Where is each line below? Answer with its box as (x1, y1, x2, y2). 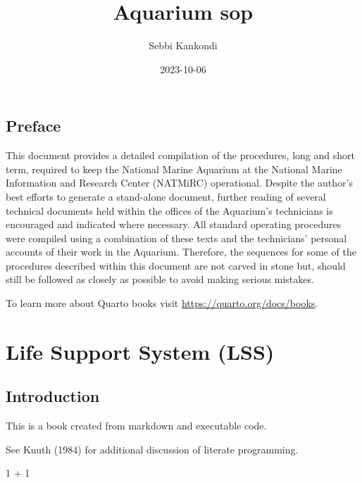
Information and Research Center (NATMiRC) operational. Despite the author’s (6, 175, 353, 190)
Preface (6, 115, 61, 137)
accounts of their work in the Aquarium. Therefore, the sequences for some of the (6, 244, 356, 259)
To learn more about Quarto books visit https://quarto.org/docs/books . (6, 296, 318, 310)
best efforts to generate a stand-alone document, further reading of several (6, 189, 326, 203)
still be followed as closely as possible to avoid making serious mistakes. (6, 272, 314, 287)
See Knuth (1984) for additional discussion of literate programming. (6, 441, 299, 456)
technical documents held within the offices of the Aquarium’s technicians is (6, 203, 333, 218)
